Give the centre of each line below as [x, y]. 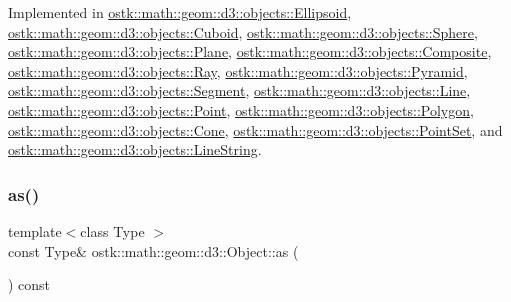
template [35, 230]
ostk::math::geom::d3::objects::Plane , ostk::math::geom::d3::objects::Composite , [250, 51]
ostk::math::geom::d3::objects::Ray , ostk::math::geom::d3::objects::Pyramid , [238, 70]
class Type [112, 230]
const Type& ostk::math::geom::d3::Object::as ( [153, 250]
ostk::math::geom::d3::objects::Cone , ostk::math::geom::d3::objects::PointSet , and [255, 129]
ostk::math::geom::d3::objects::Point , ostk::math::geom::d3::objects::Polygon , [241, 109]
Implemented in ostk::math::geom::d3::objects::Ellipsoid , [180, 12]
